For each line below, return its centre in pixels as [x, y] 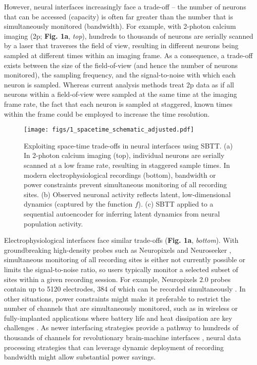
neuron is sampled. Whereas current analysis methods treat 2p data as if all [119, 84]
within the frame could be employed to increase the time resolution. [107, 113]
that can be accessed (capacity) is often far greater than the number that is [119, 16]
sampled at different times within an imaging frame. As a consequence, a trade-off [128, 55]
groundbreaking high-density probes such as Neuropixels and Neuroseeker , [118, 250]
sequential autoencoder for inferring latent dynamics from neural [122, 213]
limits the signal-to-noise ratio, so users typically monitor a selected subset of [121, 269]
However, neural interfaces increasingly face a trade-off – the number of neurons [125, 6]
